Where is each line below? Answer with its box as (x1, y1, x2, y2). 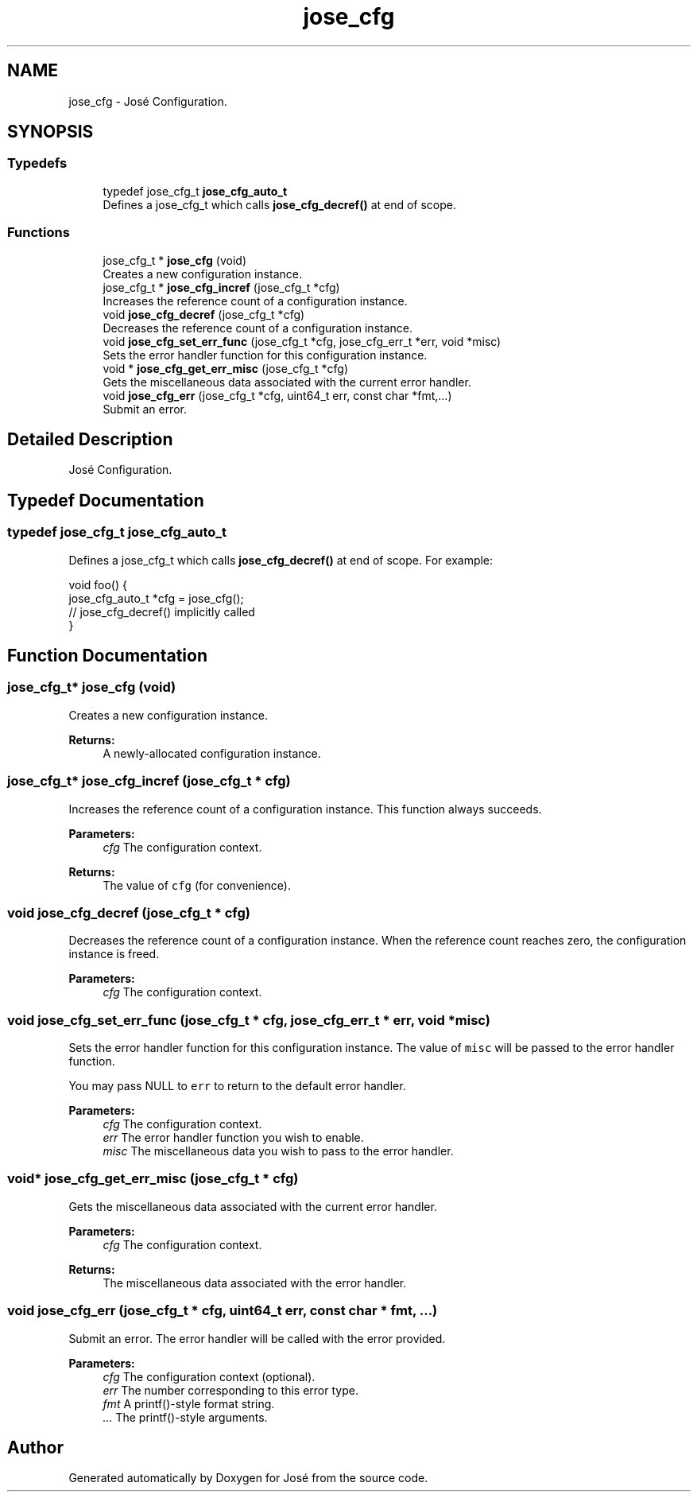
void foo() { (68, 577, 127, 592)
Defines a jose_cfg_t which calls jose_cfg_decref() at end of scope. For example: (68, 553, 494, 567)
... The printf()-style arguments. (103, 1410, 268, 1424)
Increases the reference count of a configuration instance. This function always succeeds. (68, 801, 542, 816)
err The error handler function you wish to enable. (103, 1131, 364, 1145)
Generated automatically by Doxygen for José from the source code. (68, 1471, 428, 1485)
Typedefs (7, 155, 68, 172)
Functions (7, 224, 70, 241)
